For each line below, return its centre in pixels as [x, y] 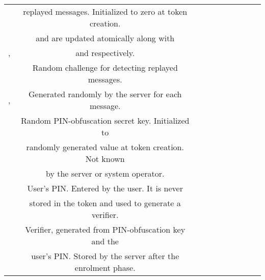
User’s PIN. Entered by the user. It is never [105, 188]
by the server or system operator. [105, 173]
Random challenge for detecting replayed [105, 67]
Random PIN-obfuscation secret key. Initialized [105, 120]
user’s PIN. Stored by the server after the [105, 256]
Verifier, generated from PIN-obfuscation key [105, 229]
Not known [105, 159]
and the [105, 241]
